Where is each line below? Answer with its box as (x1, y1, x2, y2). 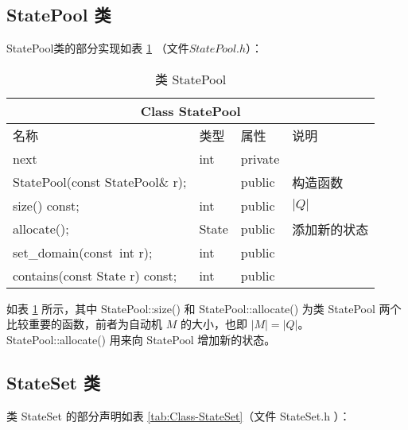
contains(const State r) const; (13, 265, 177, 285)
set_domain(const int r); (13, 242, 153, 261)
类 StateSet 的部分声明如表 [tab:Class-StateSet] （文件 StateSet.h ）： (6, 407, 351, 424)
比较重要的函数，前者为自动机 (6, 316, 162, 332)
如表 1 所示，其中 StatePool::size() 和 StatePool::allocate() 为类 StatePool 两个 (6, 300, 402, 316)
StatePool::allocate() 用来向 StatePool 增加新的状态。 (6, 331, 276, 347)
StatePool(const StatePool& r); (13, 172, 187, 192)
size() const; (13, 196, 80, 215)
